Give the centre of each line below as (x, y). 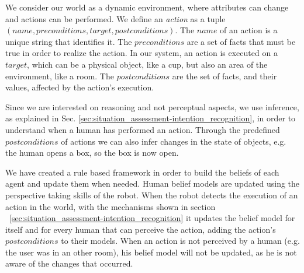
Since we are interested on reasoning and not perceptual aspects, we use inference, (152, 106)
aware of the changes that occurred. (69, 263)
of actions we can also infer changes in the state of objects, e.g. (174, 141)
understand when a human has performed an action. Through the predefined (143, 129)
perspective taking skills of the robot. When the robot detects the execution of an (152, 195)
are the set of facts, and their (224, 76)
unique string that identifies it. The (69, 41)
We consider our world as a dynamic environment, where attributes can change (147, 7)
